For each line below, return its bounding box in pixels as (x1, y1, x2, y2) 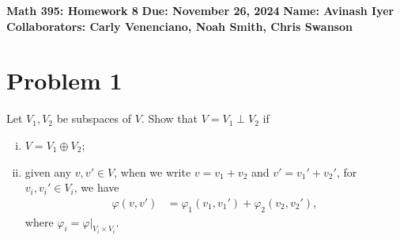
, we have (74, 179, 119, 196)
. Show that (141, 110, 198, 127)
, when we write (114, 163, 191, 180)
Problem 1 (6, 64, 123, 97)
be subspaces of (56, 110, 132, 127)
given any (25, 163, 72, 180)
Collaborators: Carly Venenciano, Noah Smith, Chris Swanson (6, 17, 353, 34)
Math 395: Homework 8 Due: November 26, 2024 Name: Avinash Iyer (6, 2, 394, 18)
